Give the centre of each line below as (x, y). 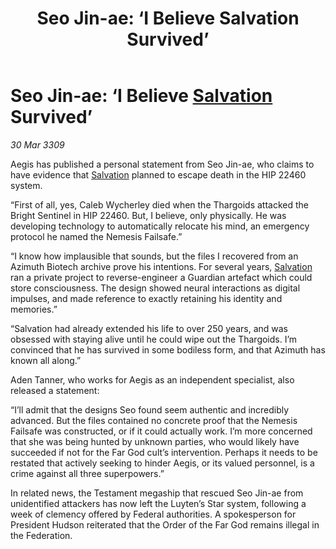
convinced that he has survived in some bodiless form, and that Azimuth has (168, 349)
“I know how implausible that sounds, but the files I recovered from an (154, 256)
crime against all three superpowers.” (87, 473)
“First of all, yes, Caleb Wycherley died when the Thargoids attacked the (159, 204)
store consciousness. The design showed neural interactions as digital (155, 288)
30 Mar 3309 (37, 144)
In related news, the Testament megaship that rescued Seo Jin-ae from (157, 493)
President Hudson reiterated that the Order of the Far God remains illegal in (165, 524)
